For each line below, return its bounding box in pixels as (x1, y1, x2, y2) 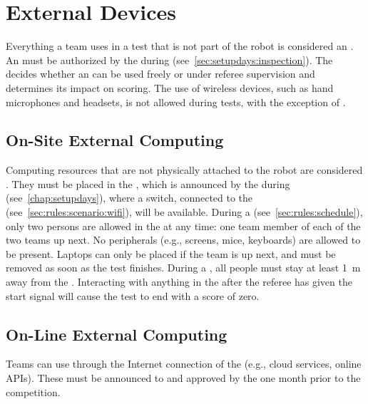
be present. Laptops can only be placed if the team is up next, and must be (6, 246, 336, 261)
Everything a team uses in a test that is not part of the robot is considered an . (6, 38, 354, 53)
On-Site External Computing (6, 129, 224, 151)
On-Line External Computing (6, 323, 228, 345)
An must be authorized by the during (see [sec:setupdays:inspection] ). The (6, 52, 333, 67)
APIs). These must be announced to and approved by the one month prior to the (6, 371, 361, 385)
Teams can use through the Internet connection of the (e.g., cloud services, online (6, 356, 362, 371)
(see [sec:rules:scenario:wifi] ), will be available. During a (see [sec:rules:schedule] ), (6, 204, 363, 219)
